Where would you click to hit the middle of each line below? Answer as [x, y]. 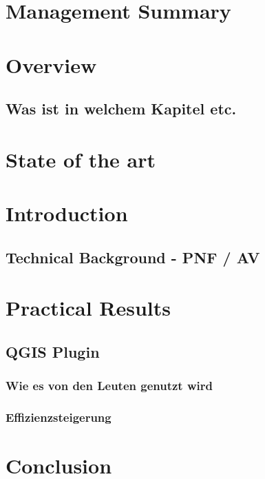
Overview [51, 64]
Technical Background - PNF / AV [133, 257]
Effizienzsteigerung [59, 417]
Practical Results [88, 308]
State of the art [81, 159]
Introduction [67, 213]
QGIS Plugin [53, 351]
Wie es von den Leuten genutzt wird [109, 386]
